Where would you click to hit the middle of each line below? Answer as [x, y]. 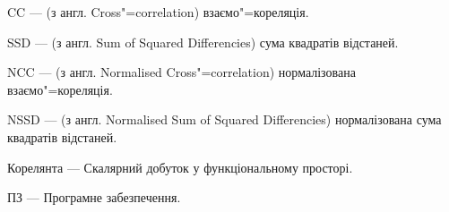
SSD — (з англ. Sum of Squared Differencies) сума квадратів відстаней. [203, 42]
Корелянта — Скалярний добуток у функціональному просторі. [180, 167]
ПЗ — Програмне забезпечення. [94, 197]
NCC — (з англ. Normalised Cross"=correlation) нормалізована [181, 72]
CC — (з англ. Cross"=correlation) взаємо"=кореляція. [158, 12]
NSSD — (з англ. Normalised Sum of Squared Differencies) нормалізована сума [224, 119]
